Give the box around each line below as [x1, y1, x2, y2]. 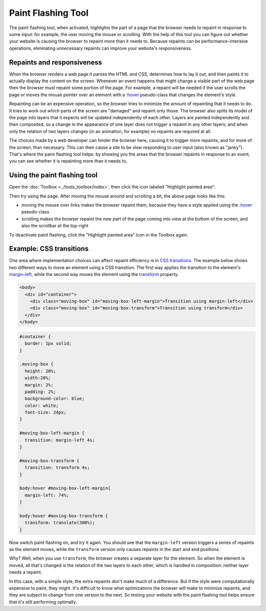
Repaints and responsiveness [9, 58, 102, 67]
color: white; [25, 403, 59, 408]
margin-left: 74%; [25, 492, 69, 498]
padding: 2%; [25, 389, 56, 394]
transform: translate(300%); [25, 520, 96, 526]
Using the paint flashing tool [9, 171, 98, 179]
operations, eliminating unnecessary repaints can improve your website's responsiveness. [9, 45, 192, 51]
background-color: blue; [25, 396, 85, 402]
